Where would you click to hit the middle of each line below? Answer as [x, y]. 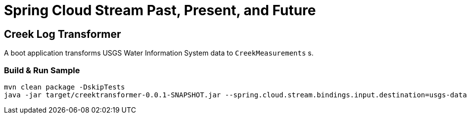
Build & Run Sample [42, 70]
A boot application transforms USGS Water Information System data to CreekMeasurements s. [159, 53]
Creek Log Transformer [63, 34]
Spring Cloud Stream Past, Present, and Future [160, 10]
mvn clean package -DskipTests [65, 87]
